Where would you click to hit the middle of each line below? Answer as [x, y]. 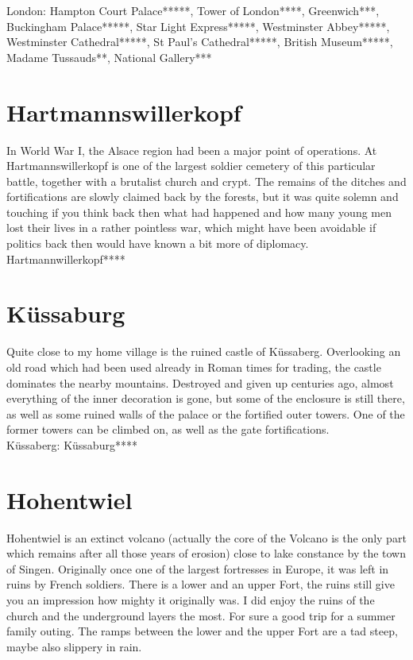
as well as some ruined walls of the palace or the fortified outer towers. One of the [206, 413]
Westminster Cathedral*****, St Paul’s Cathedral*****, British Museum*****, [200, 42]
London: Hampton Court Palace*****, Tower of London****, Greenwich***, [193, 10]
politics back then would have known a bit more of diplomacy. [158, 243]
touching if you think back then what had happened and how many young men [199, 212]
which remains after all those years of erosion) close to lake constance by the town [206, 553]
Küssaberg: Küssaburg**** [72, 444]
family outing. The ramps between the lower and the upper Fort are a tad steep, [202, 631]
